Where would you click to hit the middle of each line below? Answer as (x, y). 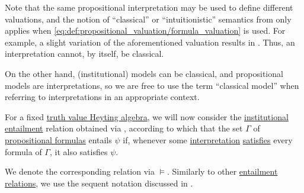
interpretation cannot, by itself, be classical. (84, 54)
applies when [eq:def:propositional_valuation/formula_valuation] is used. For (145, 30)
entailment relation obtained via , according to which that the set (124, 128)
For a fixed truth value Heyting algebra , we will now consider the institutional (147, 116)
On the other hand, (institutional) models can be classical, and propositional (144, 73)
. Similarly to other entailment (222, 171)
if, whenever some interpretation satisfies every (208, 139)
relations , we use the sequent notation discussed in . (99, 183)
